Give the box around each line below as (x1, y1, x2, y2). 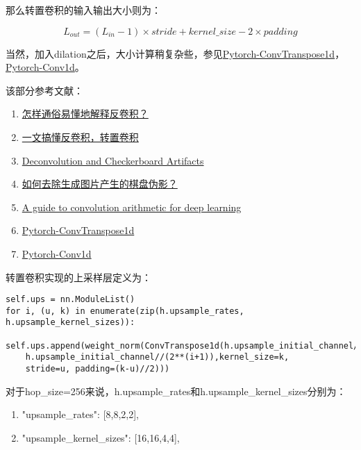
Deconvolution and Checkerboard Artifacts (22, 153, 204, 167)
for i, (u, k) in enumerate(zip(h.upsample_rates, (6, 306, 244, 316)
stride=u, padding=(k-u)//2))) (25, 364, 170, 374)
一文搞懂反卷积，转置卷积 (22, 129, 139, 144)
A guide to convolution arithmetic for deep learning (22, 199, 242, 214)
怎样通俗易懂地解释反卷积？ (22, 106, 149, 121)
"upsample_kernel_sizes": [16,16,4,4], (22, 430, 180, 444)
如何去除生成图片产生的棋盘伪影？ (22, 176, 178, 191)
